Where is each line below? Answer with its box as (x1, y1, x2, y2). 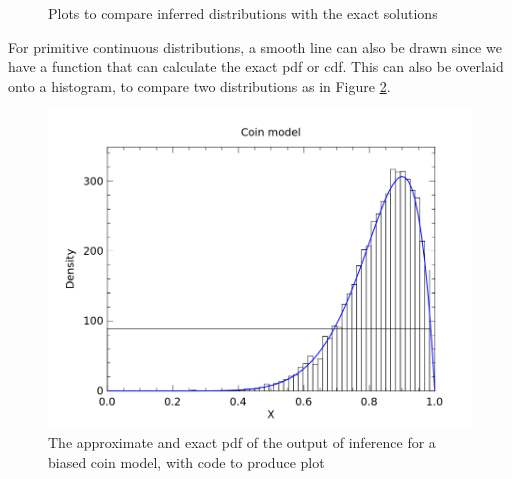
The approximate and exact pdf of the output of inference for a (48, 431, 436, 452)
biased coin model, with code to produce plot (48, 451, 325, 472)
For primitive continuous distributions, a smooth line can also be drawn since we (8, 36, 502, 57)
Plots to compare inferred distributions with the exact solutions (48, 3, 438, 23)
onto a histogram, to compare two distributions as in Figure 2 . (8, 75, 391, 96)
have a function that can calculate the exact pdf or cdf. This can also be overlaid (8, 56, 504, 77)
